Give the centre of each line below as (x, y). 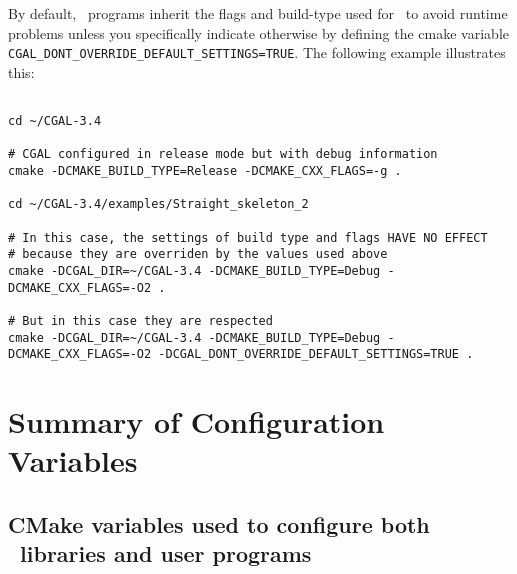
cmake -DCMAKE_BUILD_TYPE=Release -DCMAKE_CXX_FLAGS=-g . (205, 171)
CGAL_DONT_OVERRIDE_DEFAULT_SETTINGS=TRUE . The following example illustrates (257, 52)
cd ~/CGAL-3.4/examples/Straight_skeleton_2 (158, 204)
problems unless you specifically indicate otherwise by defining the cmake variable (258, 32)
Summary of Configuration (196, 421)
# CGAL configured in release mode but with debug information (223, 154)
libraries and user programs (166, 553)
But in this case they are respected (147, 320)
